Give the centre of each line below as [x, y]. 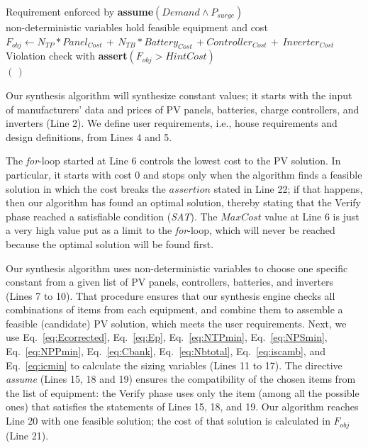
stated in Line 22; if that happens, [288, 188]
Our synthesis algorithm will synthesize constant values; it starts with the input [179, 95]
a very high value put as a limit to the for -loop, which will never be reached [171, 230]
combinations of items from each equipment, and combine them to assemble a [174, 309]
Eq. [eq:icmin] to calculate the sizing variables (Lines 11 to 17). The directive [174, 365]
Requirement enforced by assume [80, 11]
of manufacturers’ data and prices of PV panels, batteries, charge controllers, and [183, 109]
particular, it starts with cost [69, 174]
